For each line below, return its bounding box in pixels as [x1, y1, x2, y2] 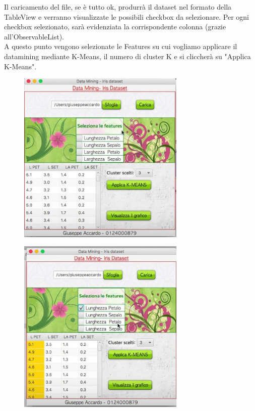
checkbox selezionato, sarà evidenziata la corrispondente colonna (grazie [4, 21, 226, 32]
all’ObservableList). [4, 31, 65, 41]
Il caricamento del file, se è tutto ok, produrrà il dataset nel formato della [4, 2, 232, 12]
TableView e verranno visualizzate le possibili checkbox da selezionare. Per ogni [4, 11, 249, 22]
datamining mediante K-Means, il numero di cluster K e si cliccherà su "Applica [4, 51, 251, 61]
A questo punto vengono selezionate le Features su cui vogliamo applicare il [4, 41, 237, 52]
